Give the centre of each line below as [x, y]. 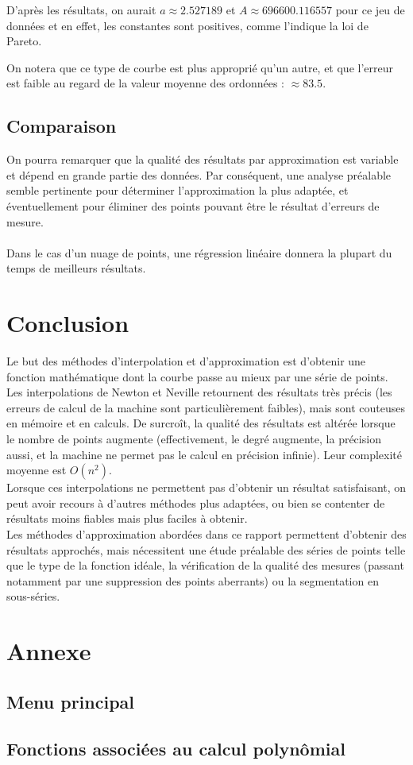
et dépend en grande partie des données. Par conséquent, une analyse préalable [199, 174]
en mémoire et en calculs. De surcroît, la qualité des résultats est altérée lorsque [201, 423]
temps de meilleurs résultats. [76, 268]
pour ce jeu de [370, 10]
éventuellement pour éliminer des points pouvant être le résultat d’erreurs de [193, 205]
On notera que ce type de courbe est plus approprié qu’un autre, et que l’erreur [200, 67]
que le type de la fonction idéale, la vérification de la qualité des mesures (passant [205, 565]
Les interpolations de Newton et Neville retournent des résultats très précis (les [199, 392]
